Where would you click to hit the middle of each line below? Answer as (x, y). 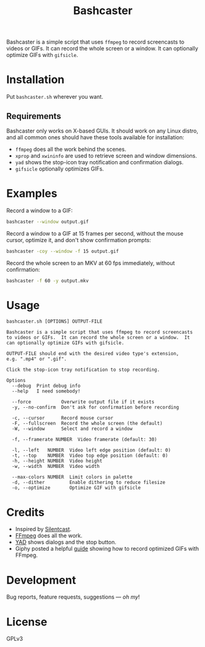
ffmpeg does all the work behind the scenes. (71, 149)
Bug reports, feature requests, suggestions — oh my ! (73, 597)
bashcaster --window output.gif (47, 221)
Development (41, 580)
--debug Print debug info (46, 386)
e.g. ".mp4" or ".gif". (37, 359)
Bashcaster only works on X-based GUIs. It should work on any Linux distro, (102, 131)
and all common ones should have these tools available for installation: (95, 137)
